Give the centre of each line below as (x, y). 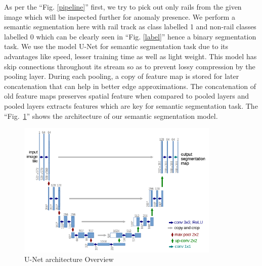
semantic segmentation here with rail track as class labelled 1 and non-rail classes (130, 27)
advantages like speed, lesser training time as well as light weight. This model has (130, 56)
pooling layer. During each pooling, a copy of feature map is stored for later (122, 76)
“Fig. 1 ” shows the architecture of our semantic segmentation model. (111, 116)
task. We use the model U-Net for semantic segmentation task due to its (116, 46)
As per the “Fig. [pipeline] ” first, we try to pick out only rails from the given (123, 7)
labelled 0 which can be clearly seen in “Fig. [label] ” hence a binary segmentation (130, 36)
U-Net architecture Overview (69, 259)
